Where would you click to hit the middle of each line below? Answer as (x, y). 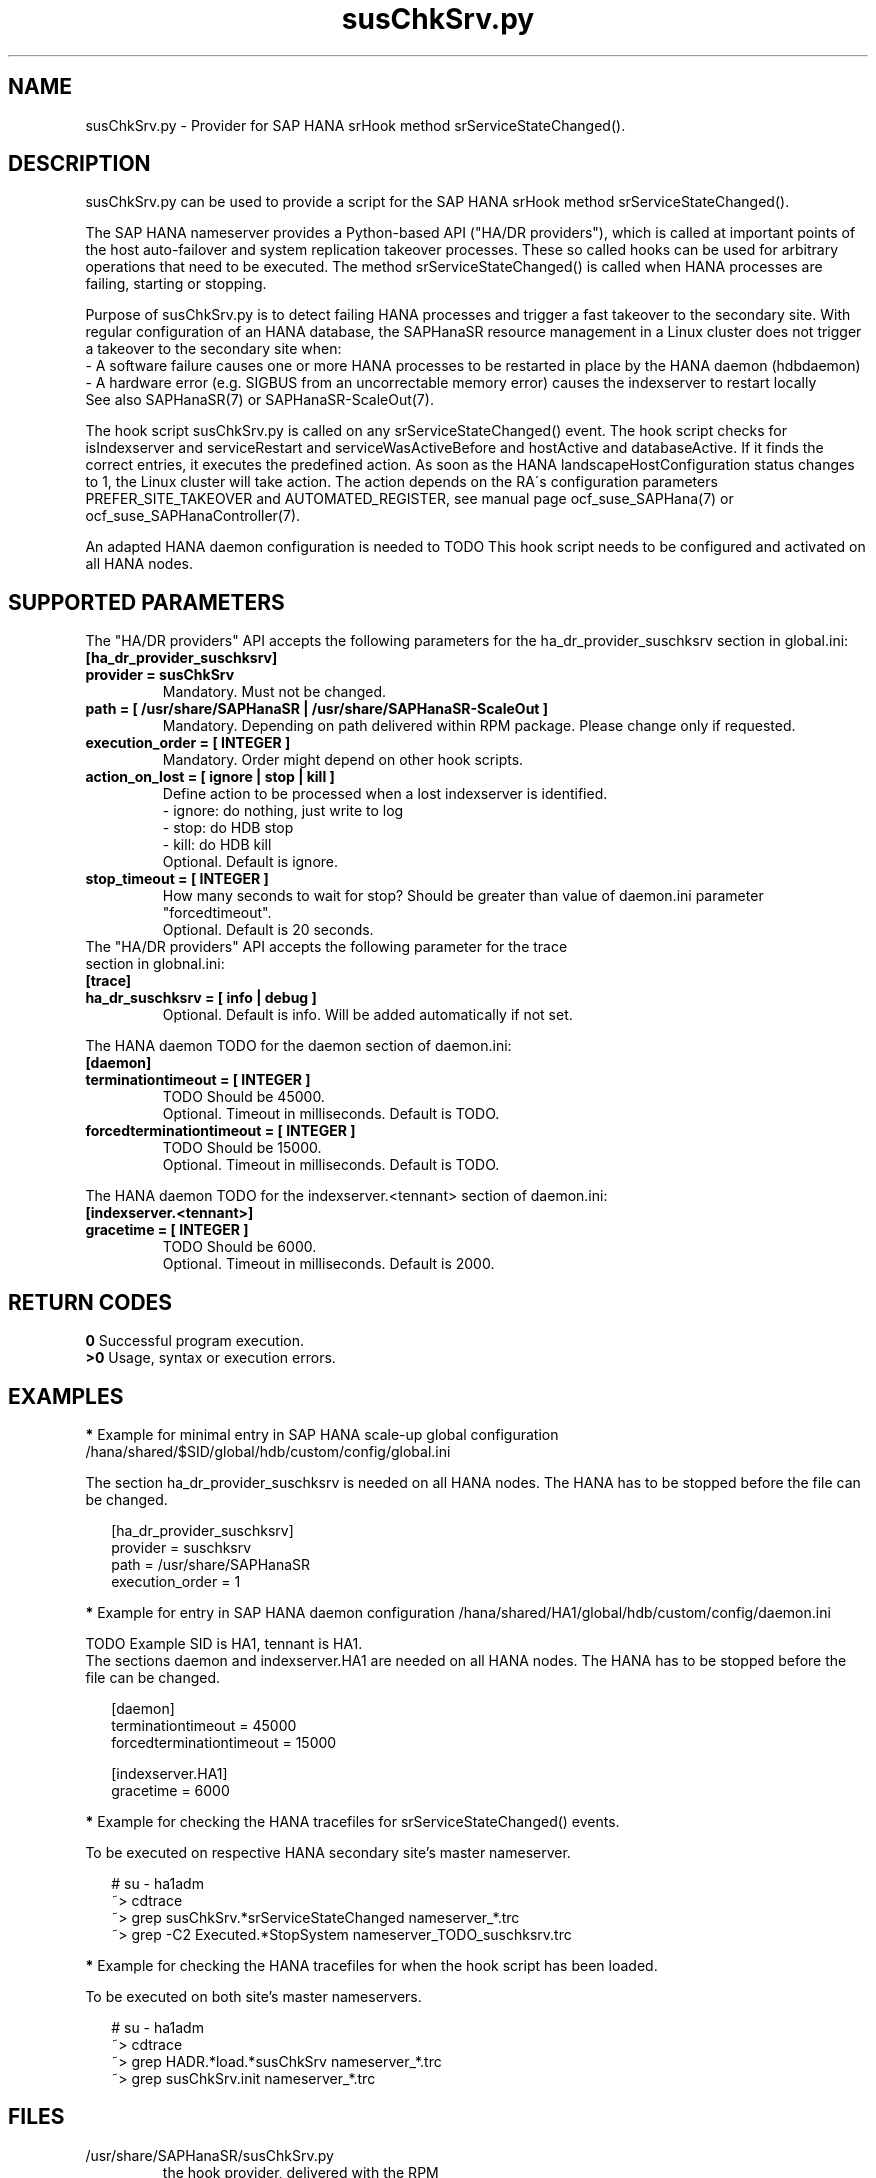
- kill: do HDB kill (217, 845)
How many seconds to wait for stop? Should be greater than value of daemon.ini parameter (463, 896)
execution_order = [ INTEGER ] (188, 743)
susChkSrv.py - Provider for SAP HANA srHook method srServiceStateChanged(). (355, 125)
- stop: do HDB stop (228, 828)
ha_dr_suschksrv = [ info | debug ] (201, 998)
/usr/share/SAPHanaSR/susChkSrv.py (209, 2155)
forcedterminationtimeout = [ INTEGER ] (220, 1131)
